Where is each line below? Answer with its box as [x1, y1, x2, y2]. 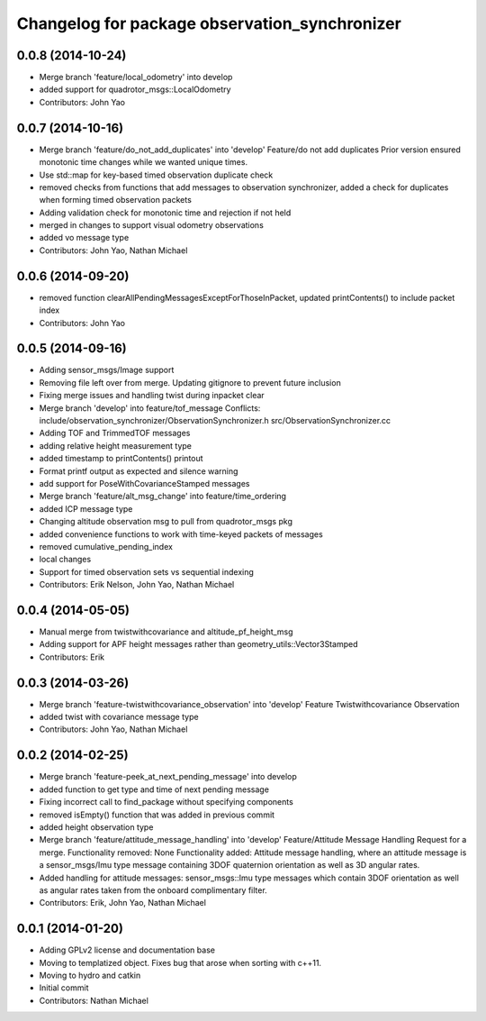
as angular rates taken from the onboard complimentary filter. [39, 884, 267, 896]
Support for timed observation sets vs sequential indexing [39, 566, 254, 577]
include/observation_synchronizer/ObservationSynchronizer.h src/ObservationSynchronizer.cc [39, 415, 391, 426]
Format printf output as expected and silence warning [39, 465, 238, 477]
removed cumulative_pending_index [39, 541, 173, 552]
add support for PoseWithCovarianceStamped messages [39, 478, 250, 488]
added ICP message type [39, 503, 133, 514]
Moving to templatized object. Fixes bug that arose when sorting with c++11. [39, 957, 322, 968]
